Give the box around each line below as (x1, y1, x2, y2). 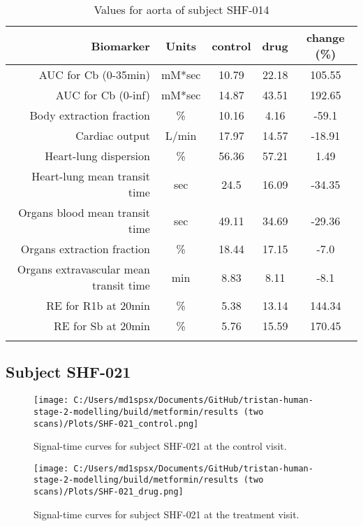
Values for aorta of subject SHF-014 (94, 1, 269, 17)
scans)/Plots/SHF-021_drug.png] (34, 487, 184, 497)
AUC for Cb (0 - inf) (55, 87, 150, 103)
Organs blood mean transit (18, 204, 150, 220)
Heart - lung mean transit (31, 168, 150, 184)
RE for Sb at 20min (54, 318, 150, 334)
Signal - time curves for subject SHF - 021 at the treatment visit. (34, 506, 299, 521)
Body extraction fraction (29, 107, 150, 123)
